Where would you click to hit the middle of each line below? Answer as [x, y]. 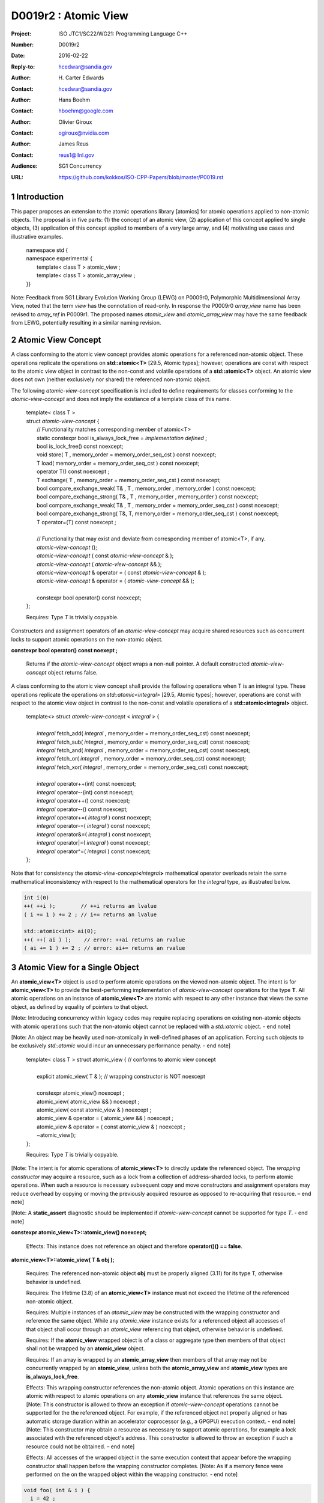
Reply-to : [23, 67]
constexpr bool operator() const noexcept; [89, 598]
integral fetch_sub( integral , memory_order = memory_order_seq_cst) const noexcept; [143, 742]
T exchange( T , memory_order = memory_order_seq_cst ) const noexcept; [129, 480]
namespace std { [47, 250]
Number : [22, 44]
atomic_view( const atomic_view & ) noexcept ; [94, 1110]
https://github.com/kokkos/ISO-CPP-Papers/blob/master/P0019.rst [141, 177]
